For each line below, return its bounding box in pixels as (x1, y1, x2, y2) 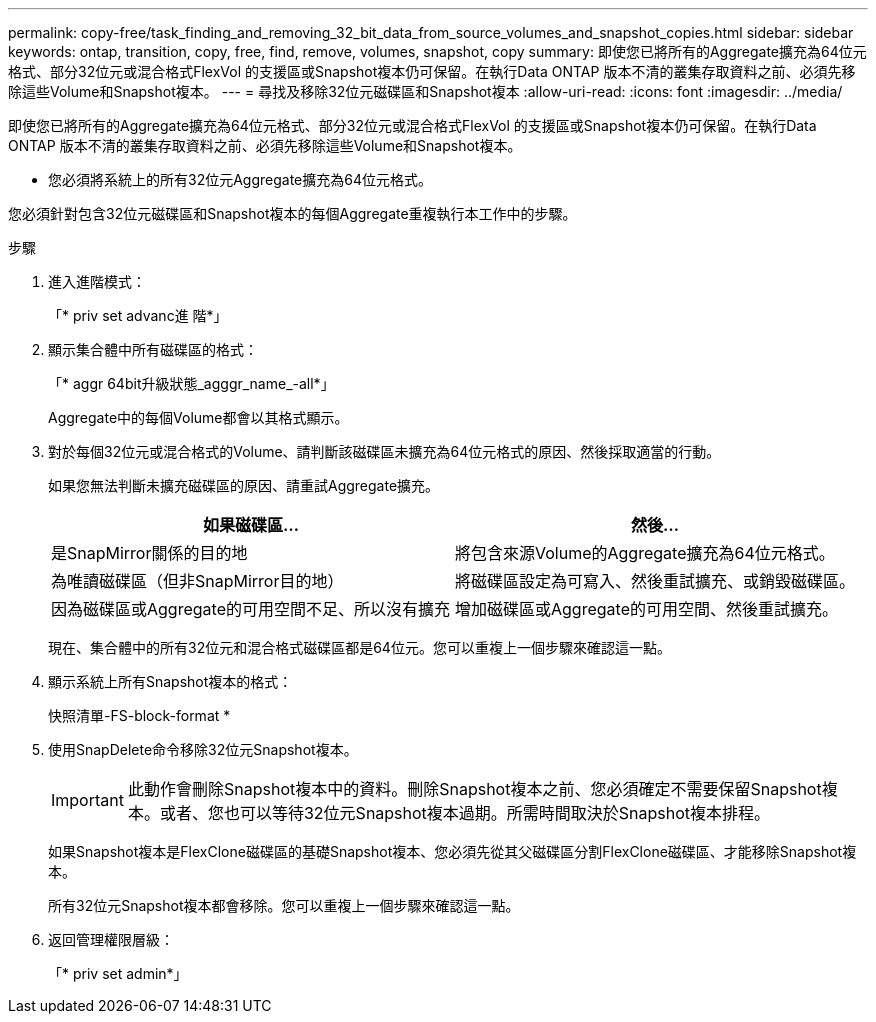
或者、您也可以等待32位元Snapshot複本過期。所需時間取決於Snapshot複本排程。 (159, 803, 771, 823)
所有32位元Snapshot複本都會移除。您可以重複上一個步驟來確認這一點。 (48, 897, 520, 914)
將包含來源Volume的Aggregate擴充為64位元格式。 (455, 543, 835, 563)
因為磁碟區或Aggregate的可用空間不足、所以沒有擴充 (51, 599, 450, 619)
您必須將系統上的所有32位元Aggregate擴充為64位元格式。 (48, 171, 432, 188)
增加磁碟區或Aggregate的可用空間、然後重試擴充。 (455, 599, 838, 619)
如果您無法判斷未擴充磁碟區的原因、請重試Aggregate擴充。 (48, 477, 440, 494)
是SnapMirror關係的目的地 (51, 543, 248, 563)
